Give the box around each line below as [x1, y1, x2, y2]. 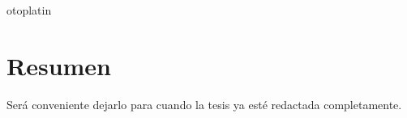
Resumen [6, 48, 111, 82]
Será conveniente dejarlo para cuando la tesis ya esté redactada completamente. [6, 95, 402, 112]
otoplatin [6, 2, 52, 18]
